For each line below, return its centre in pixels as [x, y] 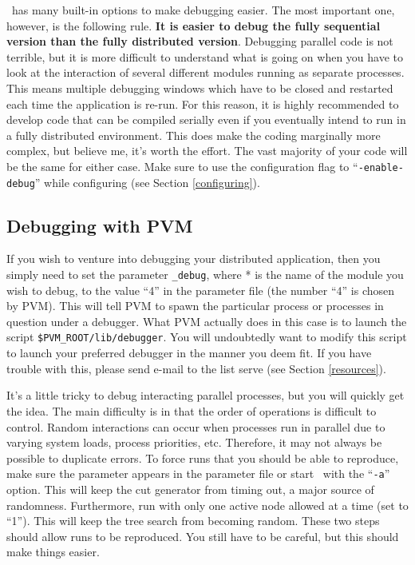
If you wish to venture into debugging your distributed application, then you [194, 259]
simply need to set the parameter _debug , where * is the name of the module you [205, 275]
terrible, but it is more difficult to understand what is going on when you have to [205, 56]
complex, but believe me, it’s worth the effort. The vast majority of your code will [207, 151]
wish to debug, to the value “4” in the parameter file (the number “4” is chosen [201, 290]
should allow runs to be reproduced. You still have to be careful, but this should [203, 536]
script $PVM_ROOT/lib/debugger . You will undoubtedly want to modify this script [207, 337]
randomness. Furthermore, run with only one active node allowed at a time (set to [207, 505]
